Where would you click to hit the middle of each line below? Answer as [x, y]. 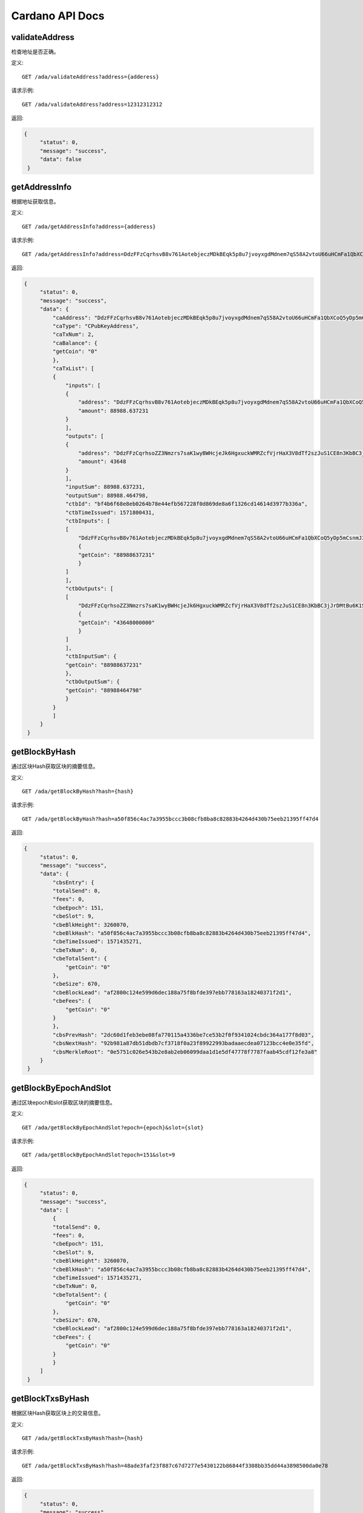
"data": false [60, 159]
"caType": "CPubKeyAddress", [96, 326]
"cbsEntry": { [74, 882]
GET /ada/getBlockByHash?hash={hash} [78, 791]
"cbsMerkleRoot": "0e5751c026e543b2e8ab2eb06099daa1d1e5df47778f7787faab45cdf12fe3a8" [185, 1052]
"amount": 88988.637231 [113, 411]
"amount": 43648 [102, 462]
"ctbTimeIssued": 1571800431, [110, 512]
